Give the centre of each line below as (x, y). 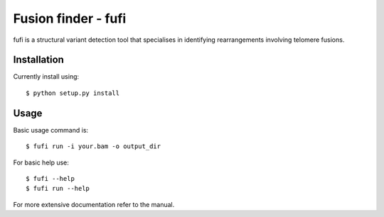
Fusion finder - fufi (70, 18)
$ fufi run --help (58, 189)
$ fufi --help (50, 178)
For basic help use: (41, 162)
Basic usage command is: (51, 130)
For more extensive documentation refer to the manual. (94, 204)
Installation (38, 60)
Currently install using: (46, 77)
